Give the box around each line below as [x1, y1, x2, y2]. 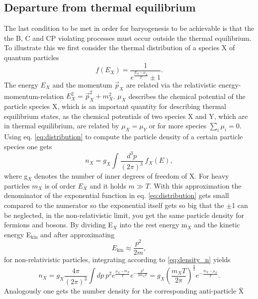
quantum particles [4, 52, 59, 62]
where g [4, 171, 28, 181]
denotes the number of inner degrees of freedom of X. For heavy [34, 171, 229, 181]
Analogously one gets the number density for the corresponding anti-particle [4, 286, 237, 296]
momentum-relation [4, 91, 64, 101]
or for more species [149, 120, 207, 131]
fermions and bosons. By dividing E [4, 219, 113, 230]
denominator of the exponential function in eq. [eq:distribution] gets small [4, 190, 229, 200]
